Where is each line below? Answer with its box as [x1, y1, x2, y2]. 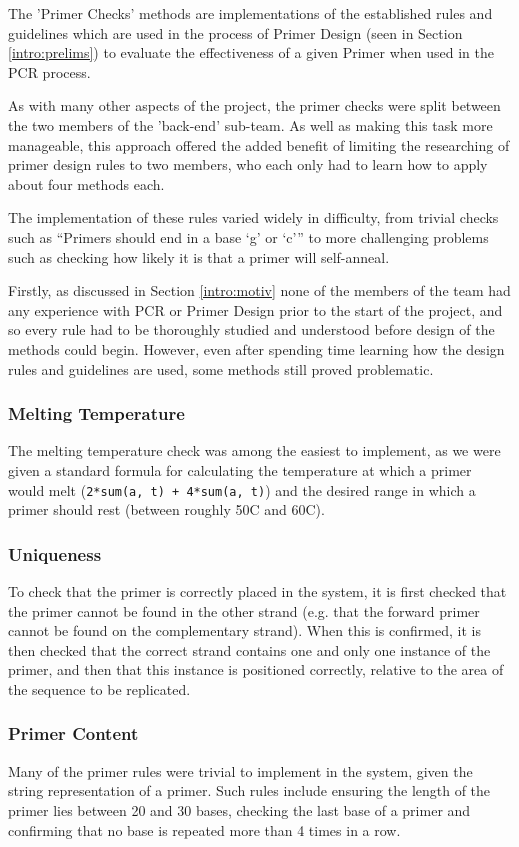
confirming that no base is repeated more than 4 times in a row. [8, 819, 401, 840]
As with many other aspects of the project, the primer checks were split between [8, 95, 501, 116]
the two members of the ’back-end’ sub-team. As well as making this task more [8, 114, 493, 135]
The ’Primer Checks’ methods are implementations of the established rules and [8, 3, 493, 23]
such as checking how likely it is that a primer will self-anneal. [8, 246, 390, 267]
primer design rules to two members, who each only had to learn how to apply [8, 154, 488, 175]
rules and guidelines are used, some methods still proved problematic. [8, 358, 434, 379]
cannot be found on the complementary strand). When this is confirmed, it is [8, 620, 481, 641]
